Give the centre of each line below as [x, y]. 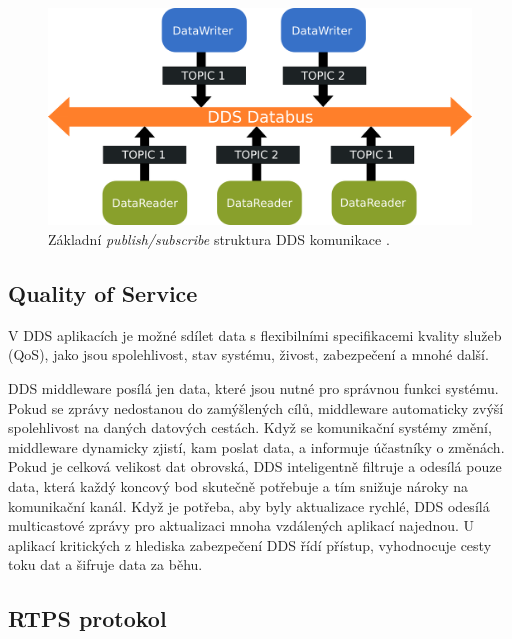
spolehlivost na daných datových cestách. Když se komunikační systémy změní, [250, 427]
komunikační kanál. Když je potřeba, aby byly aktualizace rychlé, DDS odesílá [249, 505]
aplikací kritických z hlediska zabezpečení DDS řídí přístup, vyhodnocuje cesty [250, 544]
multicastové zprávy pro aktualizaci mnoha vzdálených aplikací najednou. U [241, 525]
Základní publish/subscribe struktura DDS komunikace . [219, 238]
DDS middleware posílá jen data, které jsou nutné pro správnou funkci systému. [253, 387]
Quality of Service [103, 292]
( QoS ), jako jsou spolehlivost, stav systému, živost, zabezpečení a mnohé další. [248, 354]
